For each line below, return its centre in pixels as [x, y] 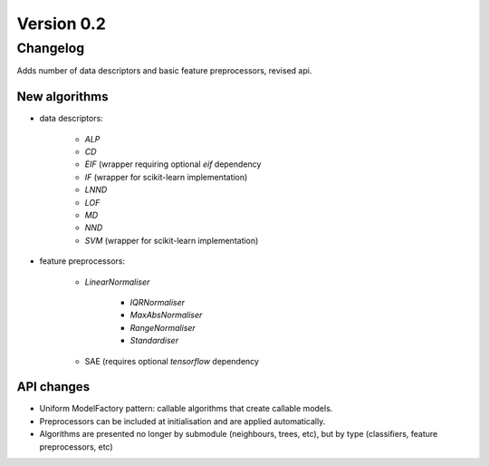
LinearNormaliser [117, 282]
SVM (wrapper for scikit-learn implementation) [172, 240]
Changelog [51, 48]
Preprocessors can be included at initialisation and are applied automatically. [182, 421]
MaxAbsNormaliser [166, 315]
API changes [53, 387]
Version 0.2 [61, 24]
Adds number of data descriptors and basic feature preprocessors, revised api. [164, 71]
